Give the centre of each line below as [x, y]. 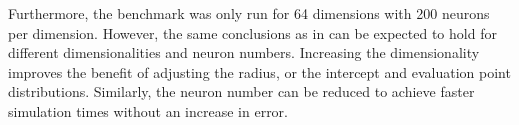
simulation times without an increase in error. [148, 110]
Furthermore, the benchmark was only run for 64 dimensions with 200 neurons [249, 13]
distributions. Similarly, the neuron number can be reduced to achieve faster [241, 91]
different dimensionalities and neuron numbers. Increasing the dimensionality [244, 52]
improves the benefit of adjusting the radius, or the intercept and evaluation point [259, 71]
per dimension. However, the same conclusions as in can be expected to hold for [252, 32]
